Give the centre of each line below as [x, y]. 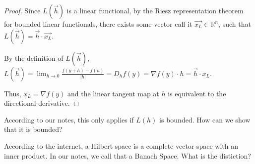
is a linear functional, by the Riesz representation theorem [155, 10]
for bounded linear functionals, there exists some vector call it [98, 24]
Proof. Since [22, 10]
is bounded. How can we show [205, 119]
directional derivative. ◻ [42, 103]
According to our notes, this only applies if [69, 119]
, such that [235, 24]
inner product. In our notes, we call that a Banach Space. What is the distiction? [127, 155]
